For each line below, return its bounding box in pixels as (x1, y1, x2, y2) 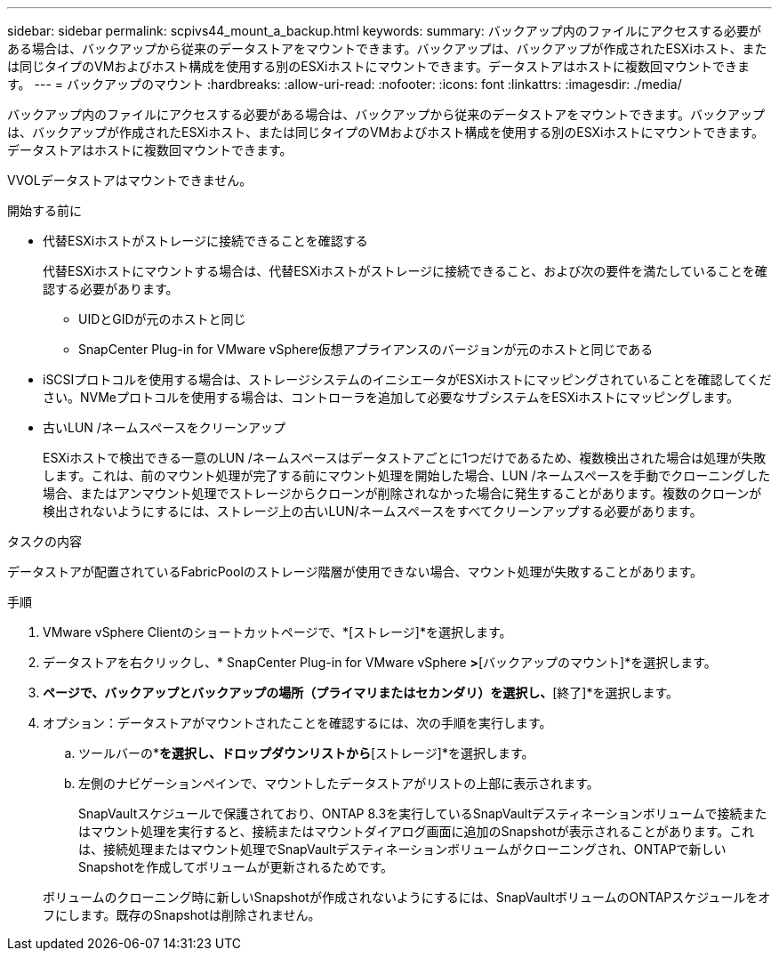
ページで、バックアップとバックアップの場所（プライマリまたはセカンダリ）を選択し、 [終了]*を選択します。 (43, 685, 679, 700)
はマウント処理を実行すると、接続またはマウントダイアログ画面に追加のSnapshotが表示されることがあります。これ (78, 824, 755, 839)
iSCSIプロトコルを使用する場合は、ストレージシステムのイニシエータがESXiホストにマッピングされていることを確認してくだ (43, 372, 772, 387)
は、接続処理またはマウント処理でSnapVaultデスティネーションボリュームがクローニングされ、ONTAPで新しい (78, 841, 727, 857)
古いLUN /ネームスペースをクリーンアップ (43, 420, 286, 435)
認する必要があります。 (43, 281, 179, 296)
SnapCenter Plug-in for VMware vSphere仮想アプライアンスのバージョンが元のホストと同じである (78, 342, 654, 357)
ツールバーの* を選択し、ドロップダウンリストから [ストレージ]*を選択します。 (78, 745, 534, 761)
